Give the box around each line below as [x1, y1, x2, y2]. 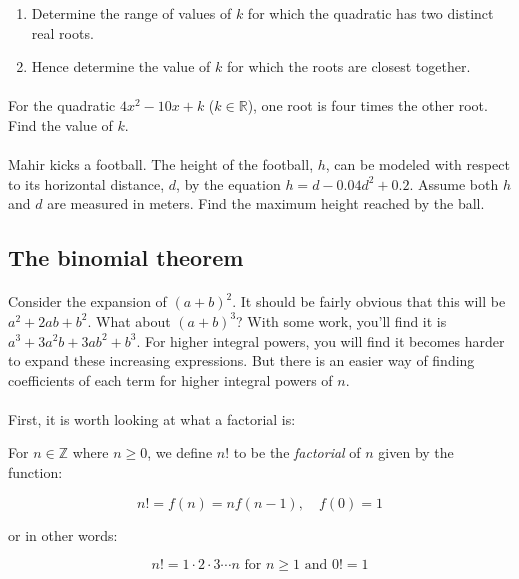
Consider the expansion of [8, 291, 167, 312]
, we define [147, 442, 213, 463]
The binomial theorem [8, 242, 244, 273]
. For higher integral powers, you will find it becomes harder [136, 330, 505, 351]
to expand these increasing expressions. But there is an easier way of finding [8, 350, 475, 371]
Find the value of [8, 114, 113, 135]
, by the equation [176, 173, 281, 194]
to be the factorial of [233, 442, 361, 463]
